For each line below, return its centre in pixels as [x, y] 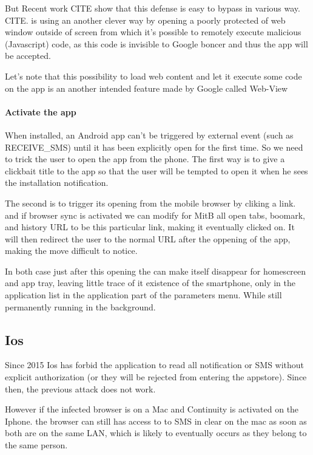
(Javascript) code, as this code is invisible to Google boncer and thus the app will [156, 43]
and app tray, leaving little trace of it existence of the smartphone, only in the [150, 283]
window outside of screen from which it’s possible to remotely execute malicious [153, 32]
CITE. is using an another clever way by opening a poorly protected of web [145, 20]
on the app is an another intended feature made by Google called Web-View [146, 88]
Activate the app [41, 111]
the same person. [36, 445]
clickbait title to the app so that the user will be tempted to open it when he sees [156, 170]
